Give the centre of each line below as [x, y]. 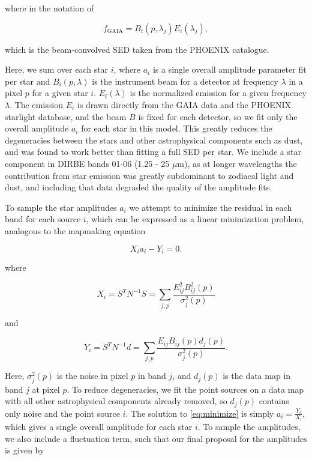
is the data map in [257, 376]
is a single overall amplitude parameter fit [229, 69]
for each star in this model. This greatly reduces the [177, 128]
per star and [28, 81]
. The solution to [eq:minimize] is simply [200, 413]
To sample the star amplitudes [61, 207]
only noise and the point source [62, 413]
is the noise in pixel [92, 376]
